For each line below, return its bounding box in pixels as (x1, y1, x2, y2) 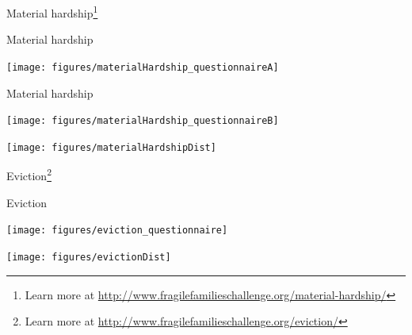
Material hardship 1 (6, 2, 98, 21)
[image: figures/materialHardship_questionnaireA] (6, 61, 279, 73)
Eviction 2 (6, 165, 51, 184)
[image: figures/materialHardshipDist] (6, 141, 216, 153)
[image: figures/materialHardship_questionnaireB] (6, 115, 279, 127)
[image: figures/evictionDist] (6, 251, 171, 263)
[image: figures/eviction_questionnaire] (6, 225, 228, 237)
